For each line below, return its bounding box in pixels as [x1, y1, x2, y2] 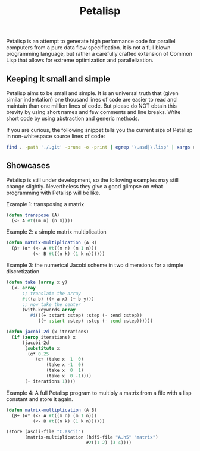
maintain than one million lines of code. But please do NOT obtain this [6, 102, 177, 109]
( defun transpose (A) [6, 212, 60, 218]
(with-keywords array [21, 307, 76, 313]
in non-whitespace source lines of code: [6, 133, 105, 140]
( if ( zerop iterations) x [11, 334, 76, 340]
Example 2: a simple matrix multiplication [6, 228, 107, 235]
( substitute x [24, 345, 60, 351]
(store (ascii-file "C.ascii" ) [6, 429, 84, 435]
